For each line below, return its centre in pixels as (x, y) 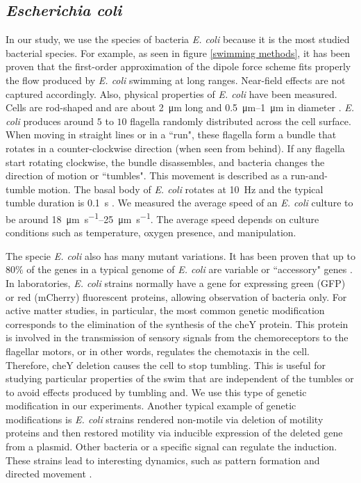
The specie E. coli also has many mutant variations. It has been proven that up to (180, 255)
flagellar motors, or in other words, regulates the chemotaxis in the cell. (158, 351)
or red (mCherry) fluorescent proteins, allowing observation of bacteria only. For (176, 296)
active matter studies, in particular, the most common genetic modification (165, 310)
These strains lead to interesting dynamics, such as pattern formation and (163, 460)
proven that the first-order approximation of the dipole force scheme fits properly (178, 66)
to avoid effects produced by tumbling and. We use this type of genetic (156, 392)
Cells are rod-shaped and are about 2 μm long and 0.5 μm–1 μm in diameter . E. (180, 107)
